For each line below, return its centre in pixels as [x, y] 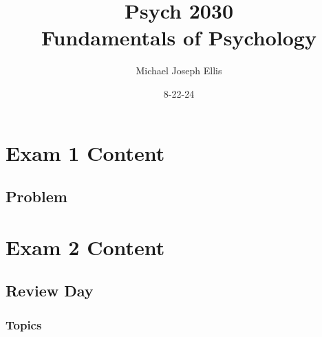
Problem [36, 196]
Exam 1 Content [85, 152]
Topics [24, 324]
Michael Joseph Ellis [179, 70]
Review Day [50, 291]
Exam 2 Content [85, 247]
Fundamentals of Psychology [179, 37]
